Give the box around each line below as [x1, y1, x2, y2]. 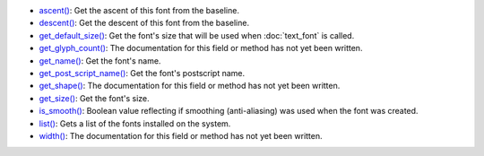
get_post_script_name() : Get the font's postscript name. [39, 67, 246, 78]
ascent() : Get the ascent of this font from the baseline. [39, 5, 239, 15]
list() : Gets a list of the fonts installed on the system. [39, 117, 231, 129]
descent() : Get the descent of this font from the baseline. [39, 18, 250, 29]
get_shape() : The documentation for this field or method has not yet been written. [39, 81, 341, 91]
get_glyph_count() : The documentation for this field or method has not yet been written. [39, 43, 363, 54]
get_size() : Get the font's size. [39, 92, 150, 103]
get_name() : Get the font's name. [39, 55, 161, 66]
